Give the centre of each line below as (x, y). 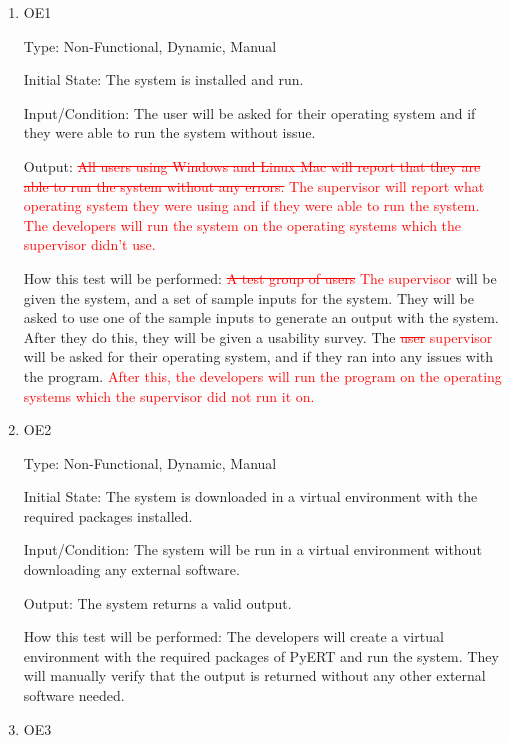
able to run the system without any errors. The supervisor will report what (254, 185)
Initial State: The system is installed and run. (163, 79)
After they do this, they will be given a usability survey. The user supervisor (258, 336)
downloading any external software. (131, 569)
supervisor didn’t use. (89, 244)
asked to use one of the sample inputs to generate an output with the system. (261, 317)
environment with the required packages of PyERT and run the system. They (261, 655)
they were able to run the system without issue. (169, 132)
